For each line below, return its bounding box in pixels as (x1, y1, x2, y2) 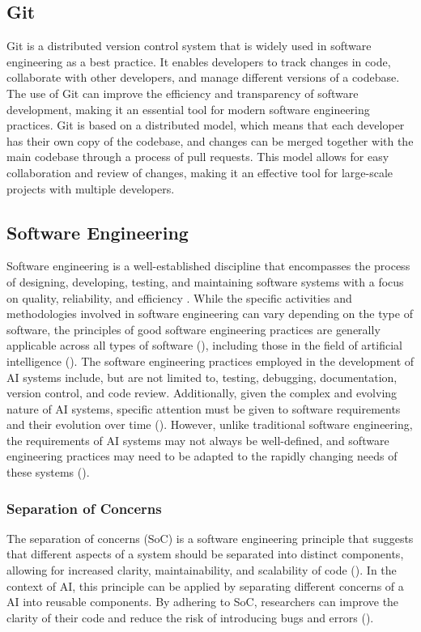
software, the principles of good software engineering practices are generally (6, 320, 381, 337)
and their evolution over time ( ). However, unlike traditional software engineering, (6, 416, 413, 433)
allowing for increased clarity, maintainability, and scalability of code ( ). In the (6, 562, 397, 579)
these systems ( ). (6, 464, 90, 481)
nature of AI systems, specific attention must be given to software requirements (6, 400, 401, 417)
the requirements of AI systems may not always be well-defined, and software (6, 431, 389, 448)
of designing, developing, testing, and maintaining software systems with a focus (6, 273, 404, 290)
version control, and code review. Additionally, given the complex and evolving (6, 384, 398, 401)
